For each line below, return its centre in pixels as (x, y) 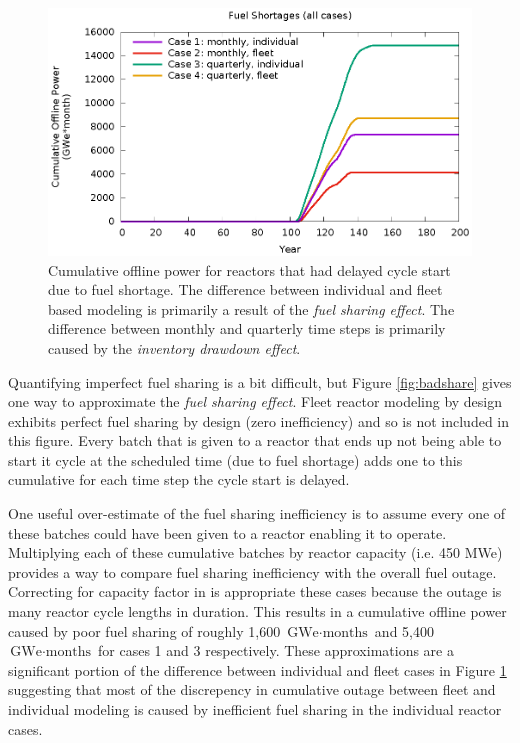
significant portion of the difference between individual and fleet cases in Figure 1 (257, 669)
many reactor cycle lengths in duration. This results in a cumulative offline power (257, 611)
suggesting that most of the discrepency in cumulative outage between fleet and (252, 689)
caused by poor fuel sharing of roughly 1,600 (144, 630)
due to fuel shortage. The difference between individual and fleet (245, 289)
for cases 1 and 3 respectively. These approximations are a (276, 650)
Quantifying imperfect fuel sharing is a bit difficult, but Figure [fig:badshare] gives (260, 381)
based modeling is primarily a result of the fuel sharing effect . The (251, 308)
